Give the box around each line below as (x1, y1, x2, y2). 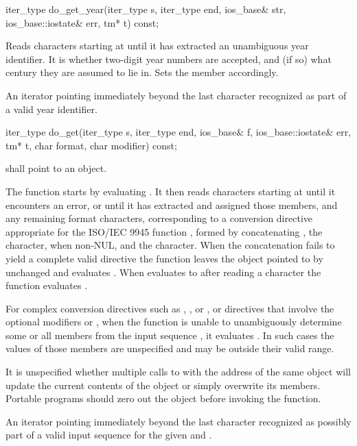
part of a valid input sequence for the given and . (5, 428, 212, 442)
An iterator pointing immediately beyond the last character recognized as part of (5, 88, 347, 102)
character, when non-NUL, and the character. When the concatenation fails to (5, 238, 335, 252)
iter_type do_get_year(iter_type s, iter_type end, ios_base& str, (5, 2, 286, 16)
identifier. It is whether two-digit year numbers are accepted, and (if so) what (5, 51, 332, 66)
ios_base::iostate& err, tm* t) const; (5, 15, 159, 29)
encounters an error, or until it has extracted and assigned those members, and (5, 197, 338, 212)
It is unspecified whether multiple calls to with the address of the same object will (5, 364, 351, 379)
